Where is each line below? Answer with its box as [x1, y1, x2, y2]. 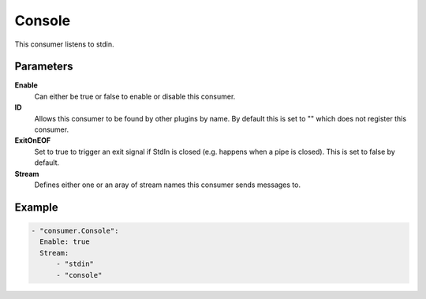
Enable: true [39, 237, 90, 246]
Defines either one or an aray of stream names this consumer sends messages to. [34, 180, 301, 189]
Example [14, 200, 58, 214]
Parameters [14, 60, 73, 73]
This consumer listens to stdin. [14, 39, 114, 49]
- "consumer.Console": [31, 226, 119, 235]
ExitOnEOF [14, 136, 51, 145]
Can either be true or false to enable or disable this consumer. [34, 92, 236, 101]
